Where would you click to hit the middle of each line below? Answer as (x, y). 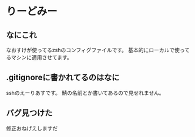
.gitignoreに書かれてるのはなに (63, 78)
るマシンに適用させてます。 (39, 57)
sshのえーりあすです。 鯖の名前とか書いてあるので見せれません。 (85, 93)
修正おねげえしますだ (32, 128)
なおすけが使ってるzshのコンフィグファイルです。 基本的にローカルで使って (98, 50)
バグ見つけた (29, 113)
